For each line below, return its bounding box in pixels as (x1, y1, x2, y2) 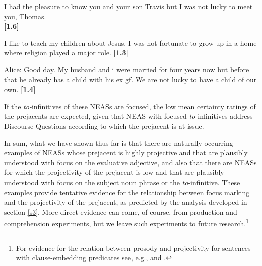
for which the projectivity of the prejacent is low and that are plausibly (4, 167, 224, 178)
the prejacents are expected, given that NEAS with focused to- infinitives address (4, 111, 253, 121)
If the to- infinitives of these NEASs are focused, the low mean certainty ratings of (4, 101, 256, 111)
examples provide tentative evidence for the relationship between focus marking (4, 187, 250, 197)
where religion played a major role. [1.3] (4, 47, 129, 58)
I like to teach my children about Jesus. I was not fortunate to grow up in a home (4, 37, 257, 48)
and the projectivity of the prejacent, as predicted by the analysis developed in (4, 197, 247, 207)
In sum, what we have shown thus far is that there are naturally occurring (4, 137, 233, 148)
